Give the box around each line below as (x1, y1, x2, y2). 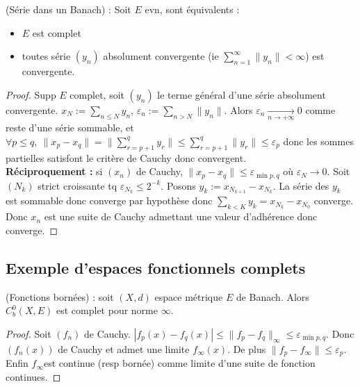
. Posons (161, 178, 196, 192)
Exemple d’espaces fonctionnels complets (6, 256, 306, 278)
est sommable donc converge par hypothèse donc (6, 193, 213, 208)
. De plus (227, 341, 266, 356)
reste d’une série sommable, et (6, 120, 134, 135)
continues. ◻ (6, 369, 61, 384)
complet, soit (69, 87, 124, 101)
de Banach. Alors (236, 289, 309, 304)
